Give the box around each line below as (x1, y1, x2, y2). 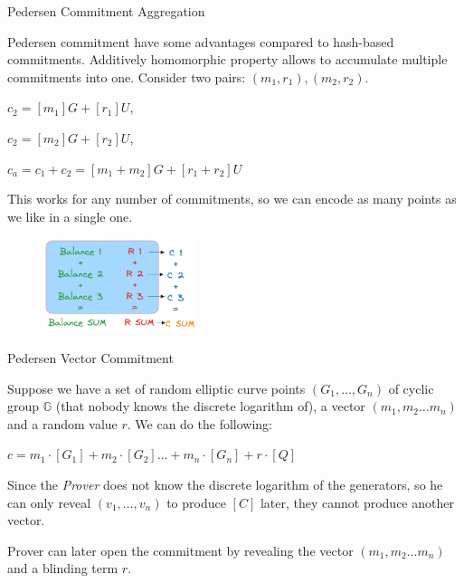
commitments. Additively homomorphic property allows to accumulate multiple (7, 50, 448, 69)
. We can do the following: (127, 414, 272, 433)
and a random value (7, 414, 118, 433)
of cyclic (388, 378, 434, 397)
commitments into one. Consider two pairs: (7, 67, 246, 86)
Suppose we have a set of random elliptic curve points (7, 378, 306, 397)
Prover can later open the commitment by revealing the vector (7, 540, 354, 559)
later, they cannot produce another (260, 492, 454, 511)
